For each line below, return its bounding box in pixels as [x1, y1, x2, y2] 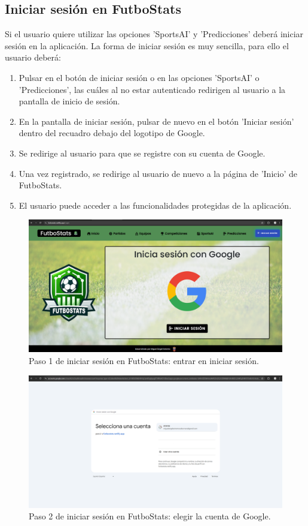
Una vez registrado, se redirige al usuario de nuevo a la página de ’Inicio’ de [19, 167, 297, 179]
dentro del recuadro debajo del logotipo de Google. [19, 127, 205, 139]
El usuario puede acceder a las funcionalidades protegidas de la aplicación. [19, 199, 292, 211]
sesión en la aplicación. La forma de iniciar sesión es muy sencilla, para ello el [5, 39, 289, 52]
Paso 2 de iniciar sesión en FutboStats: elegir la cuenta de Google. [29, 510, 271, 522]
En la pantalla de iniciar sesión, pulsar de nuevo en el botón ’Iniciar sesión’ [19, 115, 294, 127]
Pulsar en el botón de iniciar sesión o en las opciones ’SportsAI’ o [19, 71, 260, 83]
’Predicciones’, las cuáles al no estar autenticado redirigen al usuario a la [19, 83, 286, 95]
